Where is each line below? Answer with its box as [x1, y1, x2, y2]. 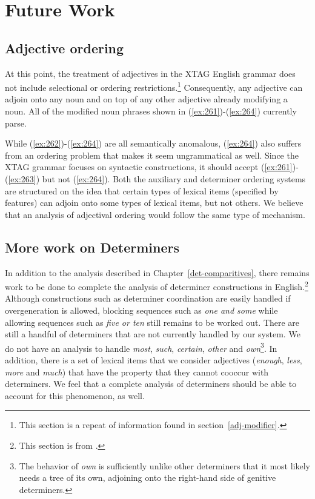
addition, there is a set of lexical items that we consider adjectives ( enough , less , [5, 354, 302, 366]
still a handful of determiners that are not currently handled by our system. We [5, 328, 300, 340]
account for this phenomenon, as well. [5, 389, 145, 402]
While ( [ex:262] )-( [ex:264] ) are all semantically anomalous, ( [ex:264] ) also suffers [5, 137, 302, 150]
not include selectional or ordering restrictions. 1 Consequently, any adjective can [5, 79, 303, 93]
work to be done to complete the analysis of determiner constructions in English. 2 [5, 279, 308, 292]
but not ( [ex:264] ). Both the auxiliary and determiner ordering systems [42, 172, 306, 185]
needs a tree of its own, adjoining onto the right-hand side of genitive [19, 471, 276, 484]
